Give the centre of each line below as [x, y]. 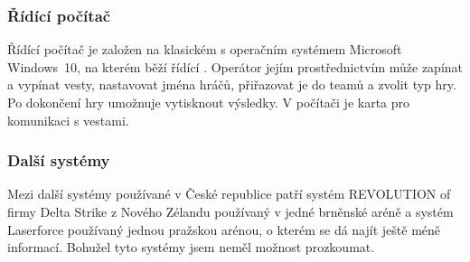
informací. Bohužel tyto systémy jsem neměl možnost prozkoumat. [191, 247]
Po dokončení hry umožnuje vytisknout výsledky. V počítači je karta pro [209, 102]
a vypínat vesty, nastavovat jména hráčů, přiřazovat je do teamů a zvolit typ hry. [232, 84]
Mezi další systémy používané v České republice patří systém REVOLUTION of [229, 194]
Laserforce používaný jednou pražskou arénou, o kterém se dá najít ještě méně [224, 229]
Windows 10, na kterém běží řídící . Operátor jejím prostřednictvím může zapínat [235, 66]
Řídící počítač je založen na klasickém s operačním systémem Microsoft [205, 49]
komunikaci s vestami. [68, 120]
